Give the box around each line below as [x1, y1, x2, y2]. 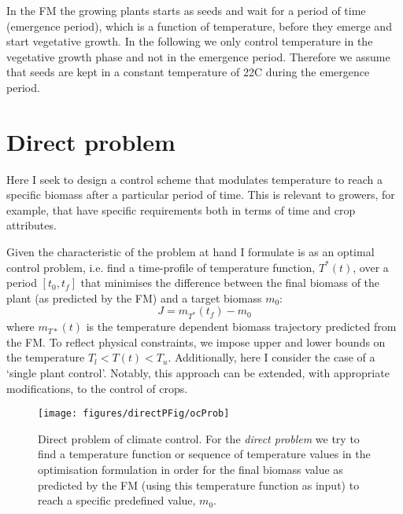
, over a [353, 259, 389, 275]
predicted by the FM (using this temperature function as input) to [38, 476, 360, 493]
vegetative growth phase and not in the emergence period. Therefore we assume [6, 48, 390, 64]
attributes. [6, 217, 57, 233]
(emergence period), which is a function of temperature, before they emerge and [6, 17, 392, 34]
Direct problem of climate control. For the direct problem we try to [38, 430, 360, 446]
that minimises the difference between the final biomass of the [80, 274, 380, 291]
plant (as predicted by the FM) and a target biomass [6, 289, 262, 306]
